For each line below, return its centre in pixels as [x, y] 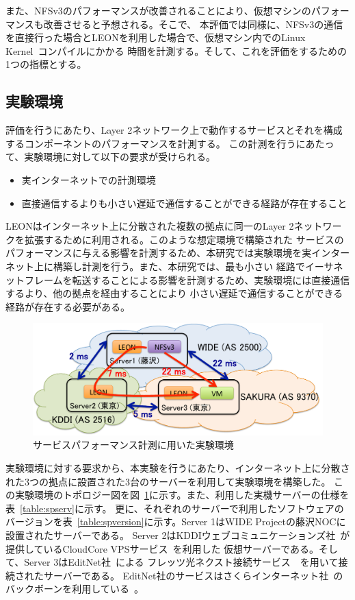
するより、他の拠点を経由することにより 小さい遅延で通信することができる [174, 293]
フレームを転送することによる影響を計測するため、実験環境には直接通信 [187, 279]
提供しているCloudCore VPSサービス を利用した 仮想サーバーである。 [162, 548]
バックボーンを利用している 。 [75, 589]
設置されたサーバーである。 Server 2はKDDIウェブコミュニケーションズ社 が [178, 535]
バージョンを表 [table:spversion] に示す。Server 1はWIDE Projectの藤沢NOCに [176, 521]
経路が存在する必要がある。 [68, 306]
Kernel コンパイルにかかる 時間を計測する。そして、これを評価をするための [176, 50]
